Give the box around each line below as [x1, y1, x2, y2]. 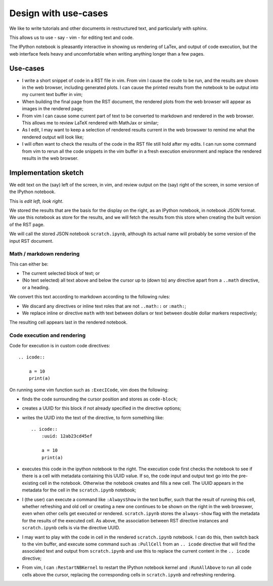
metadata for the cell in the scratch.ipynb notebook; [22, 487, 136, 493]
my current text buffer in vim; [22, 92, 83, 98]
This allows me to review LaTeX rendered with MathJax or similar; [22, 119, 159, 126]
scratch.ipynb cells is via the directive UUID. [22, 525, 120, 531]
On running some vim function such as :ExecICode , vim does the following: [9, 387, 169, 393]
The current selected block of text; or [22, 271, 100, 277]
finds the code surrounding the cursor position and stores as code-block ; [22, 396, 178, 402]
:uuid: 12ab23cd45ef [41, 433, 93, 439]
